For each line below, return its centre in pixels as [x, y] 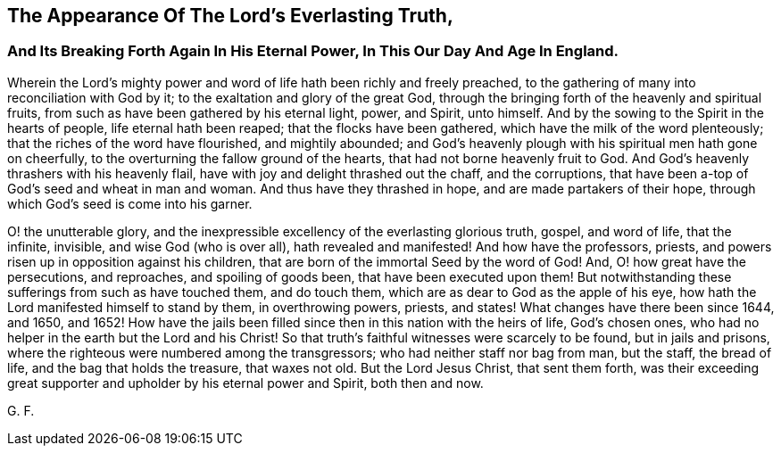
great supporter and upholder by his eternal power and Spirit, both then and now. [245, 383]
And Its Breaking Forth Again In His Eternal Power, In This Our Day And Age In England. [313, 51]
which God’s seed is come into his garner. [130, 203]
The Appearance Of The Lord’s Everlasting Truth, [230, 16]
